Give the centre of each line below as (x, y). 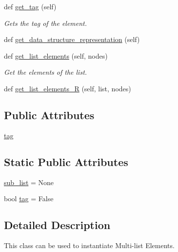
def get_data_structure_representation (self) (72, 39)
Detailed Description (57, 225)
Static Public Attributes (66, 161)
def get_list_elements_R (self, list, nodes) (68, 88)
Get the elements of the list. (46, 72)
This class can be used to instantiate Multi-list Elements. (89, 245)
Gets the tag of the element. (46, 23)
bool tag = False (29, 199)
